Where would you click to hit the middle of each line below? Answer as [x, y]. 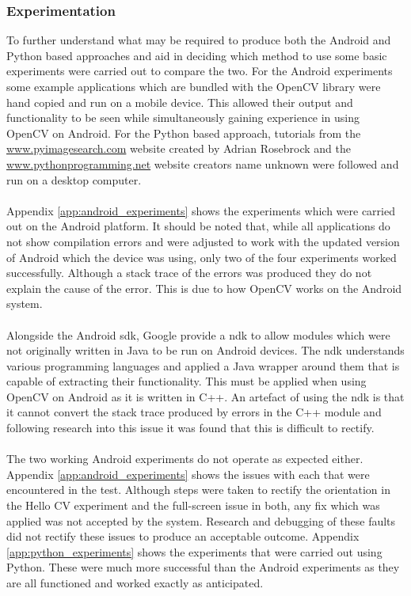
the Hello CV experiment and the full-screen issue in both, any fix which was [193, 505]
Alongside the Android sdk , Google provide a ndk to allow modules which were [198, 334]
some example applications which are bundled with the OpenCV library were [194, 86]
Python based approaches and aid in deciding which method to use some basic [197, 55]
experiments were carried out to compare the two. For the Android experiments [200, 71]
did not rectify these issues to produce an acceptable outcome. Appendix [183, 536]
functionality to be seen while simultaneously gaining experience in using [183, 118]
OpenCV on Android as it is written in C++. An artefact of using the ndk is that [205, 396]
